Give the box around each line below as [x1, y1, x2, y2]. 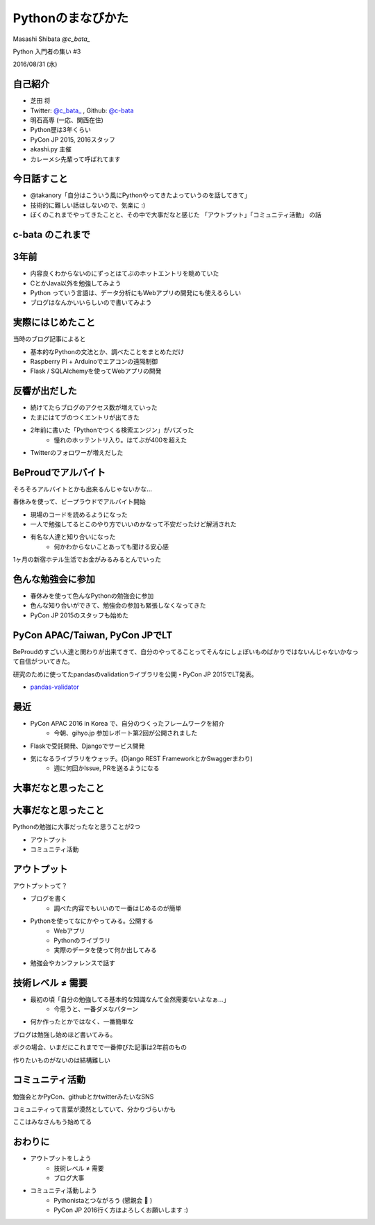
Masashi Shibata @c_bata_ [12, 35, 90, 43]
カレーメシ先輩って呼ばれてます [30, 155, 121, 163]
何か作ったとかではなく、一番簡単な [30, 1017, 134, 1026]
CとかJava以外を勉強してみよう [30, 278, 122, 287]
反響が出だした [12, 385, 77, 397]
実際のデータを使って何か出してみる [53, 946, 157, 954]
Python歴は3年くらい [30, 126, 92, 134]
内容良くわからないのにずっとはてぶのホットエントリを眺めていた [30, 269, 219, 278]
